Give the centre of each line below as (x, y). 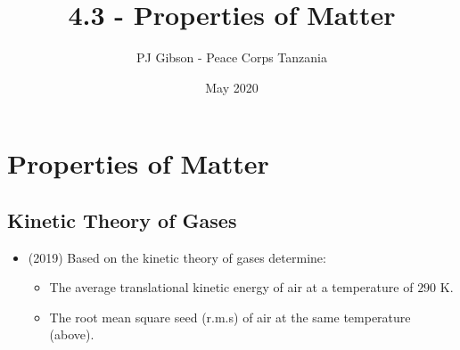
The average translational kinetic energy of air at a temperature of (231, 287)
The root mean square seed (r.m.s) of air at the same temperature (230, 317)
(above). (72, 334)
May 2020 (232, 87)
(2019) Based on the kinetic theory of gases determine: (177, 257)
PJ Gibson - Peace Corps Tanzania (232, 57)
